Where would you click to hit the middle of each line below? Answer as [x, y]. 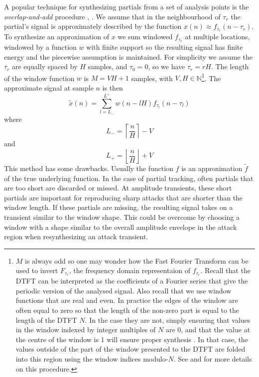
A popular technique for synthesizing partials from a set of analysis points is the [127, 6]
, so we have [167, 66]
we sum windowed [145, 37]
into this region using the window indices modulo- [92, 358]
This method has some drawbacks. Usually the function [89, 168]
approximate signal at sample [49, 87]
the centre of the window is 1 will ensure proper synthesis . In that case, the [132, 339]
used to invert [37, 270]
